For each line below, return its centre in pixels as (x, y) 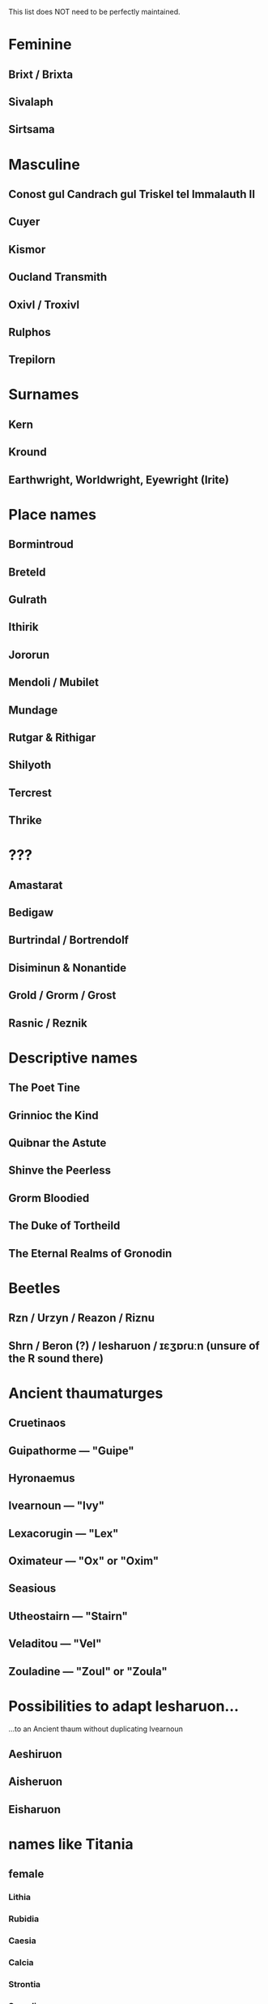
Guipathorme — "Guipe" (72, 1451)
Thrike (25, 820)
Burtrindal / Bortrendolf (69, 940)
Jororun (29, 655)
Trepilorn (32, 360)
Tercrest (30, 793)
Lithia (19, 1897)
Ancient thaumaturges (86, 1393)
